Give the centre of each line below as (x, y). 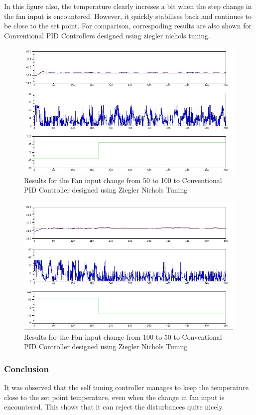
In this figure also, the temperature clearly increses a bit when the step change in (128, 6)
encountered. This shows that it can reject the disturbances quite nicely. (114, 407)
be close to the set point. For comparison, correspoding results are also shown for (128, 26)
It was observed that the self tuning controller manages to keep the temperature (126, 387)
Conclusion (26, 368)
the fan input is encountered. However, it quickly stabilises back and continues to (128, 16)
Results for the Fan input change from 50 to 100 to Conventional (123, 180)
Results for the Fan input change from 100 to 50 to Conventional (123, 336)
